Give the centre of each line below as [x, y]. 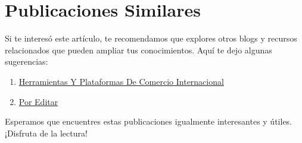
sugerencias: [27, 61]
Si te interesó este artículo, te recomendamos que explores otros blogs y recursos [151, 38]
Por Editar [38, 101]
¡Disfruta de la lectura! [46, 133]
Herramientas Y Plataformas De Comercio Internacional [121, 81]
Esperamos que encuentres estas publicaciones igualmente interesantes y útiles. [149, 121]
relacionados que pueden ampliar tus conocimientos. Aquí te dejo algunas [138, 50]
